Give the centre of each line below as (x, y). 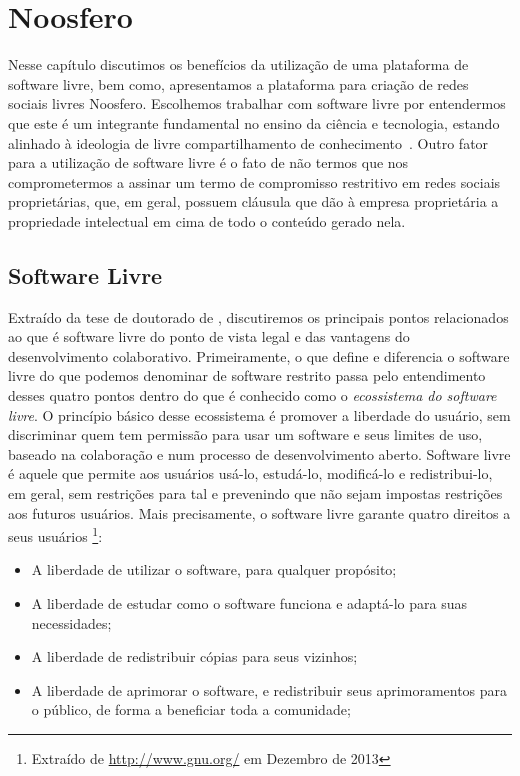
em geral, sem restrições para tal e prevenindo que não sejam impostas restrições (255, 493)
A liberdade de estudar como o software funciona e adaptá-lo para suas (249, 603)
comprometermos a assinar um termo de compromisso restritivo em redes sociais (254, 181)
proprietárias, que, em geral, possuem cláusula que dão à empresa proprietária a (253, 201)
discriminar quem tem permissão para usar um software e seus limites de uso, (245, 434)
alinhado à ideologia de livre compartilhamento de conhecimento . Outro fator (248, 142)
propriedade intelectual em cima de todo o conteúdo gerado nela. (207, 220)
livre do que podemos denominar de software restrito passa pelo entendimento (247, 375)
